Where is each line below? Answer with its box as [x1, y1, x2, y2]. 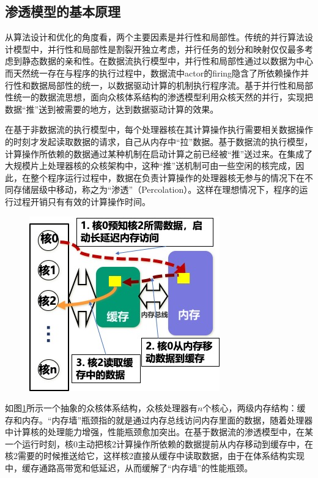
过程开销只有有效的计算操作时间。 [13, 195, 150, 207]
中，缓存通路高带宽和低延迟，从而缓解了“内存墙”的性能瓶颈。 [5, 461, 253, 474]
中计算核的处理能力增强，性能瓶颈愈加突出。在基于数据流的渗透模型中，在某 [5, 425, 313, 438]
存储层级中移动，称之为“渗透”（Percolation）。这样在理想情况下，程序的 [13, 183, 300, 196]
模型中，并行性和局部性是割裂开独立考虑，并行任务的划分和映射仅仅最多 [13, 42, 305, 55]
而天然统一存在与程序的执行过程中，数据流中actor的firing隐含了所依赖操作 [5, 66, 301, 79]
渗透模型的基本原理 [5, 2, 120, 21]
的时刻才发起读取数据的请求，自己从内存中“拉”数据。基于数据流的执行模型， [5, 135, 313, 148]
